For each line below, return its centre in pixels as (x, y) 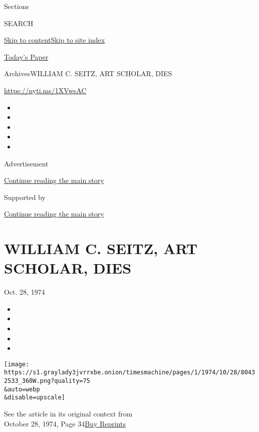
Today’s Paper (26, 56)
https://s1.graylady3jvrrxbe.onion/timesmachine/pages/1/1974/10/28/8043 (130, 373)
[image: (17, 364)
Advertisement (26, 163)
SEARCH (19, 23)
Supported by (25, 197)
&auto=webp (22, 389)
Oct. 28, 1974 (25, 292)
